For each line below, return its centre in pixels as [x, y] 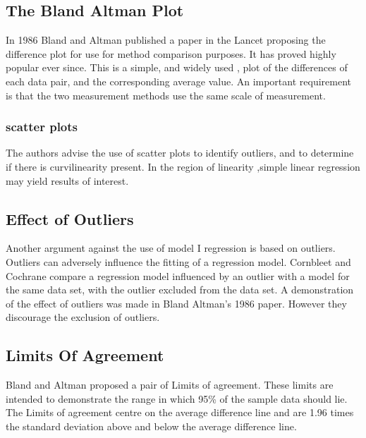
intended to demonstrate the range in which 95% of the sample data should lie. [177, 398]
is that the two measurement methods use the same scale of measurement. [166, 95]
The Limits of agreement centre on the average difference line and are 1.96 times [180, 412]
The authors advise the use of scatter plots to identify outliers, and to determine [180, 153]
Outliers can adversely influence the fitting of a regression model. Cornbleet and [178, 261]
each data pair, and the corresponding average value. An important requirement [178, 81]
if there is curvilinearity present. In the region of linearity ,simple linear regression [183, 166]
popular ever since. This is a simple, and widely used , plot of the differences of [177, 67]
